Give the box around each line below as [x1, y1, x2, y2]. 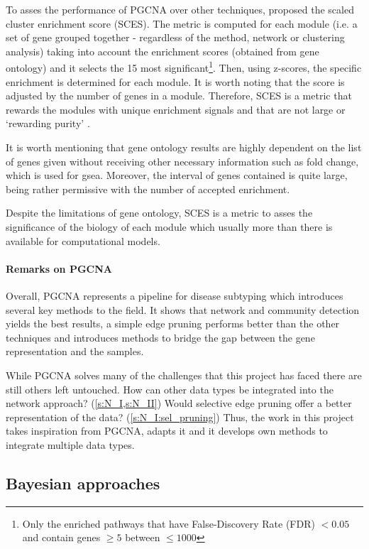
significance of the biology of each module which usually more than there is [6, 219, 333, 234]
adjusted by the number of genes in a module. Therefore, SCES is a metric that [6, 88, 352, 103]
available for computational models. [6, 233, 160, 248]
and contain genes [22, 530, 101, 545]
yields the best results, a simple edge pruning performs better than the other [6, 316, 340, 331]
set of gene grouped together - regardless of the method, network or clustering [6, 30, 345, 45]
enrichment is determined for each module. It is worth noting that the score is [6, 74, 345, 89]
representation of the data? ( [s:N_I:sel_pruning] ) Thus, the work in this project [6, 409, 354, 424]
